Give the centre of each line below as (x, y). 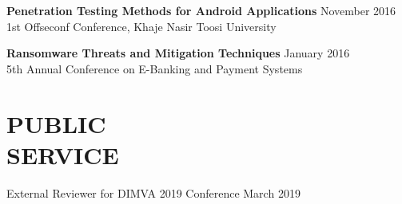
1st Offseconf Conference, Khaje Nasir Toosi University (141, 26)
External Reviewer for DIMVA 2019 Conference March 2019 (153, 192)
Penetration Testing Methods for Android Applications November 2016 (201, 10)
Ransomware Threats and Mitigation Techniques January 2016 (178, 53)
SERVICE (63, 154)
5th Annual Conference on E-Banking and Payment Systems (155, 68)
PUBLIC (56, 123)
